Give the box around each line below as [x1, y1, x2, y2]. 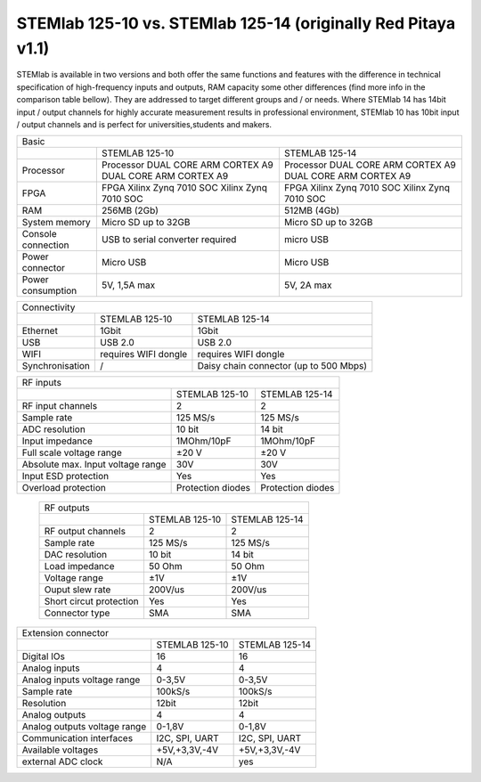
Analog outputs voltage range [21, 721, 147, 733]
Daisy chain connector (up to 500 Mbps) [197, 360, 368, 372]
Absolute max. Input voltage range [21, 459, 167, 471]
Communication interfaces [21, 732, 134, 745]
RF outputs [44, 501, 91, 514]
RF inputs [21, 377, 62, 389]
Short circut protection [44, 595, 140, 607]
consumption [21, 285, 77, 297]
